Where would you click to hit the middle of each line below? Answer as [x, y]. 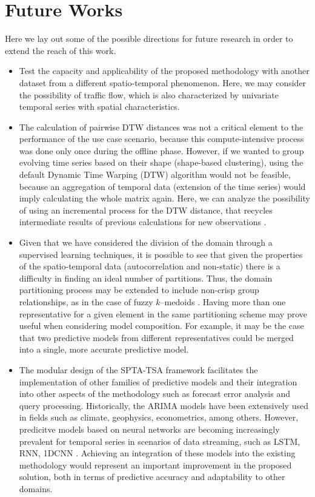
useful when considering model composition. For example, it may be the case [161, 326]
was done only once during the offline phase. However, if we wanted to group [161, 150]
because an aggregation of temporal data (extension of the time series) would [162, 186]
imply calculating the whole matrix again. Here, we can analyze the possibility [164, 198]
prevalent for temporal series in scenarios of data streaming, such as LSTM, [160, 441]
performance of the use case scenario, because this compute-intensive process [161, 139]
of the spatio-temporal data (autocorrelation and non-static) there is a [150, 266]
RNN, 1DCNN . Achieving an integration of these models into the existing [157, 453]
